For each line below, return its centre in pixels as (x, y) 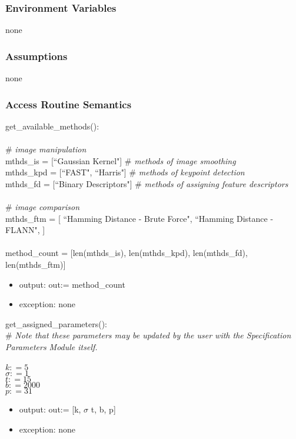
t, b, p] (103, 409)
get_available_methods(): (52, 126)
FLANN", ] (25, 230)
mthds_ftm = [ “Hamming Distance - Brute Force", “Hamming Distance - (139, 218)
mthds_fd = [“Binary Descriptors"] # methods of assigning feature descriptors (147, 183)
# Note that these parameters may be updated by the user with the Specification (148, 335)
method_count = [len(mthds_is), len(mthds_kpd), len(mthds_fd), (127, 253)
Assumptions (36, 56)
